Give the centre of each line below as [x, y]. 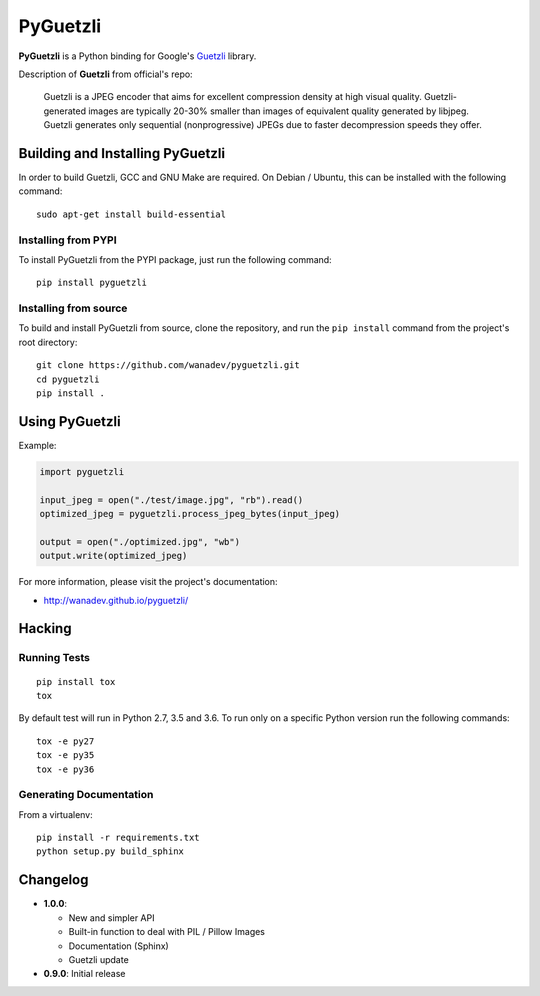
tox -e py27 [65, 741]
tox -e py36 [65, 769]
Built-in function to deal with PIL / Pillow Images [166, 932]
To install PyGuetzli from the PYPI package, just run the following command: [175, 259]
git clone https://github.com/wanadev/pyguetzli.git [168, 365]
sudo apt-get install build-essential [131, 214]
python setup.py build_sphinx [110, 851]
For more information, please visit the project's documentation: [148, 582]
